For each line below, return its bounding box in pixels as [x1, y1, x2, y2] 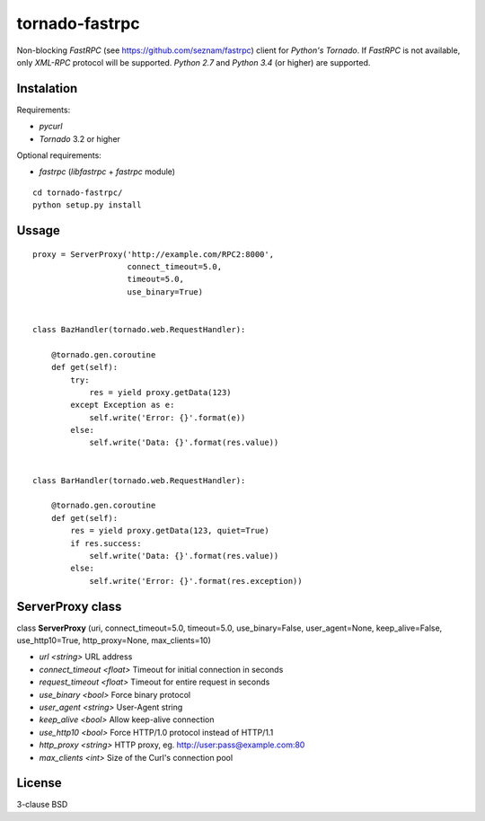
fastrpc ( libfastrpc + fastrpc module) [39, 166, 175, 177]
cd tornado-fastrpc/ [32, 187, 123, 198]
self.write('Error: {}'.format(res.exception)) [89, 576, 303, 586]
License [16, 775, 62, 790]
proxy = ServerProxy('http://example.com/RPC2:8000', [32, 249, 274, 260]
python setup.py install [32, 200, 142, 210]
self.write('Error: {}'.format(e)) [89, 412, 246, 422]
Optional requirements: [16, 150, 102, 161]
